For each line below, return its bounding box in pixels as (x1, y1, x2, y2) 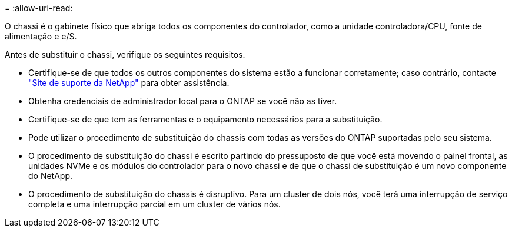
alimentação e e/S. (5, 31, 77, 41)
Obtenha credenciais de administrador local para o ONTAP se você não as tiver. (28, 96, 337, 106)
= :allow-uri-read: (5, 3, 73, 13)
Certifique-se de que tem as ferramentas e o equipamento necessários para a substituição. (28, 114, 383, 124)
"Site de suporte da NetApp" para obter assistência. (28, 78, 230, 88)
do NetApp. (28, 171, 73, 181)
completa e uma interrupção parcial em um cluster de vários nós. (28, 199, 281, 209)
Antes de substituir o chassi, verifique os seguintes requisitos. (5, 49, 245, 59)
